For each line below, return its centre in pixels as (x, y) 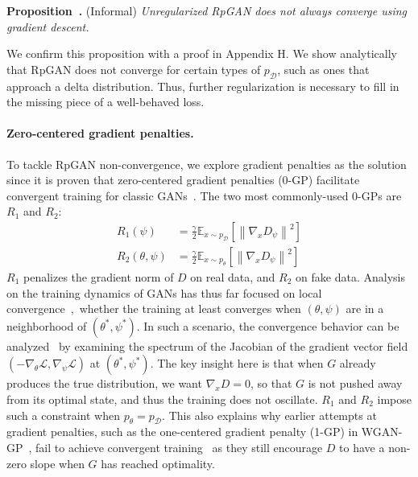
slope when (57, 463)
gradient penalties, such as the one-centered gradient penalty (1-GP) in (182, 432)
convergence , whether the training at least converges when (154, 308)
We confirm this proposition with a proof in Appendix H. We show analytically (202, 53)
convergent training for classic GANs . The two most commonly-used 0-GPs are (204, 195)
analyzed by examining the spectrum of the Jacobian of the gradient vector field (207, 345)
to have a (362, 447)
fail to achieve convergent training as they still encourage (179, 447)
